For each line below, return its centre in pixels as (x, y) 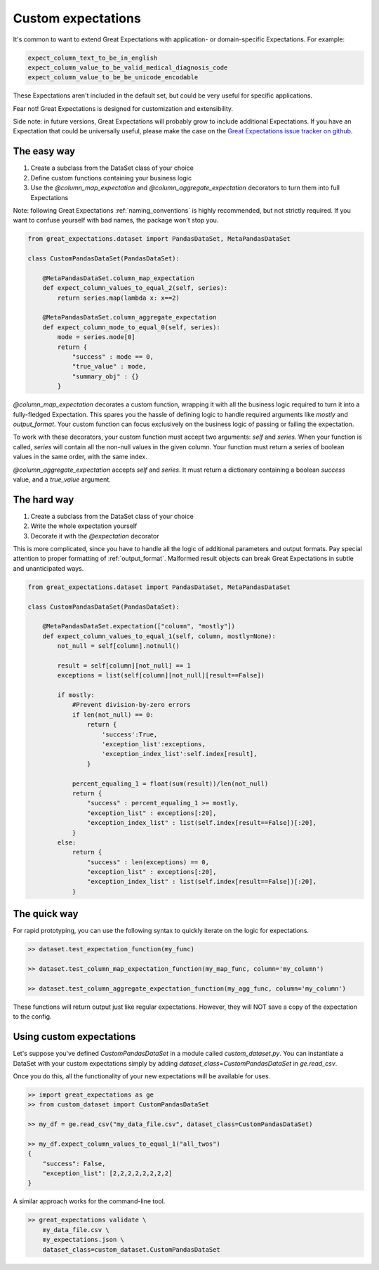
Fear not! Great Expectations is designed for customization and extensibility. (123, 108)
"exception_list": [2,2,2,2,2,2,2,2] (107, 1173)
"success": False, (74, 1163)
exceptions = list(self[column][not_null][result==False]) (161, 675)
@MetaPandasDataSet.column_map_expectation (118, 278)
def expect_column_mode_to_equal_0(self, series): (131, 327)
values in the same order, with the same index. (80, 457)
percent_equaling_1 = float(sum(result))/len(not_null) (170, 783)
